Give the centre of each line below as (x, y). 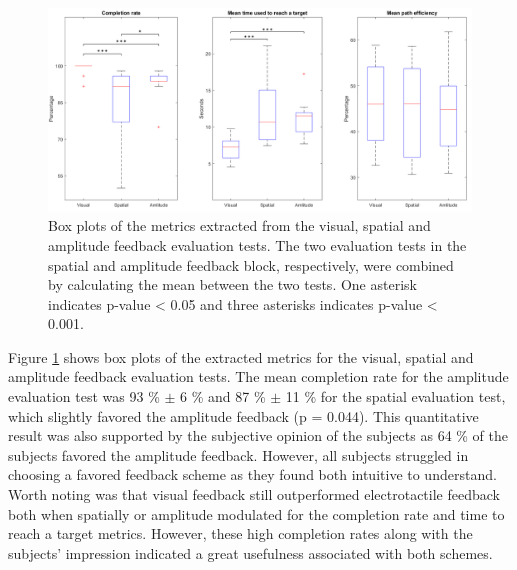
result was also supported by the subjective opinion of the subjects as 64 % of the (258, 435)
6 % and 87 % (223, 396)
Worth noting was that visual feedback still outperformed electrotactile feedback (254, 494)
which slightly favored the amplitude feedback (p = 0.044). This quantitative (243, 415)
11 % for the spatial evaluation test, (395, 396)
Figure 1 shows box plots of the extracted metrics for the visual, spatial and (241, 356)
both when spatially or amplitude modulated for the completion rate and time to (256, 513)
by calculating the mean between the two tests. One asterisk (232, 284)
